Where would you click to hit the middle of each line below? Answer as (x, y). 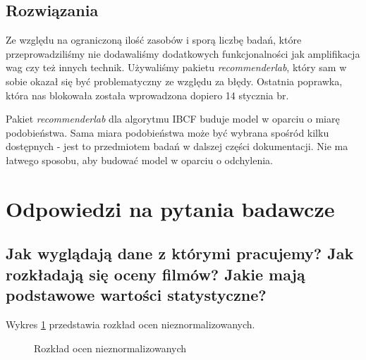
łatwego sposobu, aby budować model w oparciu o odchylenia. (140, 160)
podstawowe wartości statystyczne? (136, 295)
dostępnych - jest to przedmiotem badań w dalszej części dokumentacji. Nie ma (177, 146)
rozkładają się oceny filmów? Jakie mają (155, 274)
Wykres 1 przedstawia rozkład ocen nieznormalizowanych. (130, 324)
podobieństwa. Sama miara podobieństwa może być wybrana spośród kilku (167, 132)
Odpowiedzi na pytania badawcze (170, 208)
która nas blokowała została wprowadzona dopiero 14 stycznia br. (147, 95)
